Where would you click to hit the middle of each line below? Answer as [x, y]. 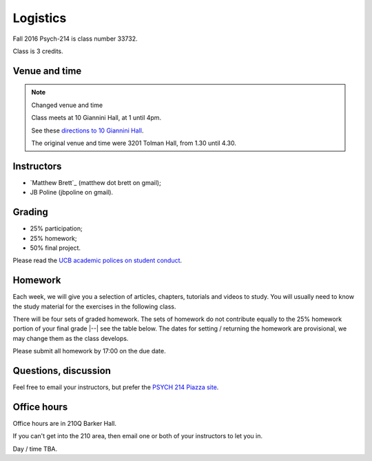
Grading [30, 212]
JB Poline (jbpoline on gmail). [72, 193]
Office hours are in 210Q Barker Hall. [65, 423]
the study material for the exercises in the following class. [94, 306]
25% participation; [56, 228]
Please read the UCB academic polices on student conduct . [97, 261]
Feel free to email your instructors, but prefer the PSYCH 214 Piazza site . [116, 387]
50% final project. [55, 248]
